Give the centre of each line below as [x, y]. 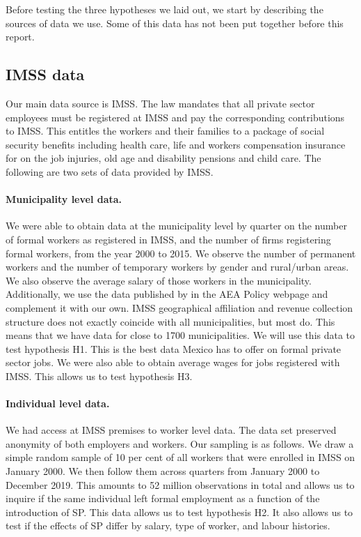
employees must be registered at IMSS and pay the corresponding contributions [175, 117]
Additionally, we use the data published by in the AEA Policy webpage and [167, 294]
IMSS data [45, 74]
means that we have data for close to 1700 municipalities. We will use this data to [180, 335]
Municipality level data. [64, 199]
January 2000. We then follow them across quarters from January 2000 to [163, 471]
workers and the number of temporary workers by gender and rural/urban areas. [177, 267]
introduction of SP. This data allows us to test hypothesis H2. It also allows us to [179, 512]
